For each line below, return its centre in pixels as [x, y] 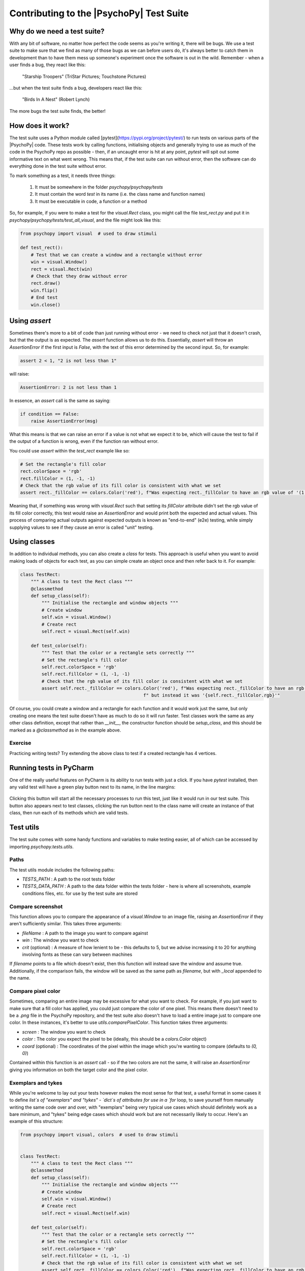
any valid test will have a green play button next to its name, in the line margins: [92, 787]
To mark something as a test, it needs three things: [63, 175]
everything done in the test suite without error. [58, 166]
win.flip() [44, 290]
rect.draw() [46, 283]
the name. [20, 978]
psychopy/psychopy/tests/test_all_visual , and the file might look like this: [85, 220]
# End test [44, 298]
